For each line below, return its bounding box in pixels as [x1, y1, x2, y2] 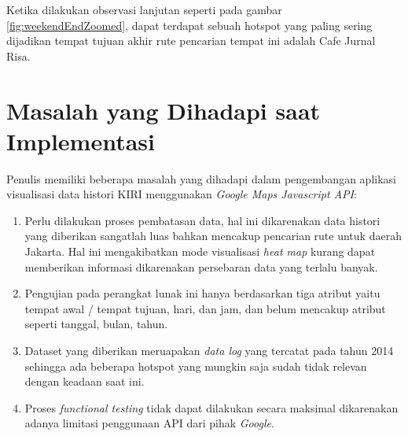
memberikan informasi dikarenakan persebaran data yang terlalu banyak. [24, 258, 378, 275]
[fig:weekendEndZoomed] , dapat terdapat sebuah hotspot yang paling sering [6, 17, 373, 33]
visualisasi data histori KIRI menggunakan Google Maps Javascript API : [6, 186, 357, 202]
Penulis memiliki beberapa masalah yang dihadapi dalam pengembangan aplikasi [6, 170, 396, 187]
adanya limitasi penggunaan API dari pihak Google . [24, 415, 274, 431]
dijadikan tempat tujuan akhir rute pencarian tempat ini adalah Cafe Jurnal [6, 32, 376, 49]
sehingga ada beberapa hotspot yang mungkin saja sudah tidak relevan [24, 357, 367, 374]
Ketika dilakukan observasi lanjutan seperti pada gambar [6, 2, 282, 17]
